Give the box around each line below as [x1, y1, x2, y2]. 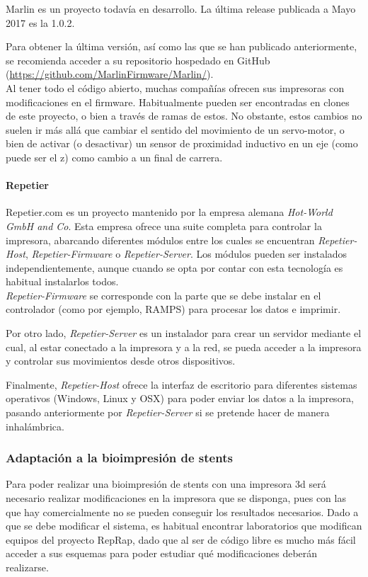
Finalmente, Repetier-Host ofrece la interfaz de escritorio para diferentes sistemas [6, 377, 357, 392]
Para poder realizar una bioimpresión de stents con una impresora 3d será [6, 476, 326, 491]
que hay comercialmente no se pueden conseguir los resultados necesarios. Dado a [6, 504, 359, 519]
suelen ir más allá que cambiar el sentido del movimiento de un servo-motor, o [6, 122, 345, 137]
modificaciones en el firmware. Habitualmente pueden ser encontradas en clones [6, 94, 350, 109]
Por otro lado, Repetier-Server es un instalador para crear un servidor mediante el [6, 326, 362, 341]
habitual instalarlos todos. [6, 274, 119, 289]
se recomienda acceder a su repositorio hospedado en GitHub [6, 52, 270, 67]
